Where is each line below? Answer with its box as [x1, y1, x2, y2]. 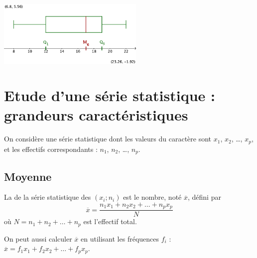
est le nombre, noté [123, 192, 182, 202]
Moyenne [4, 168, 52, 184]
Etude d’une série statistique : [4, 85, 215, 106]
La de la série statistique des [4, 192, 91, 202]
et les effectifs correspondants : [4, 143, 98, 154]
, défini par [187, 192, 221, 202]
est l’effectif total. [83, 216, 137, 227]
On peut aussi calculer [4, 233, 72, 244]
